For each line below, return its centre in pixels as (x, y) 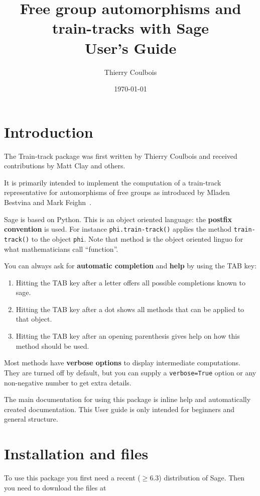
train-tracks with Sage (130, 28)
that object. (34, 319)
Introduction (49, 131)
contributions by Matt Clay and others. (65, 166)
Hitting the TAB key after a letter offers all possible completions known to (131, 282)
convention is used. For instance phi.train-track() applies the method (118, 229)
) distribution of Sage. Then (202, 477)
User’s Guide (131, 47)
